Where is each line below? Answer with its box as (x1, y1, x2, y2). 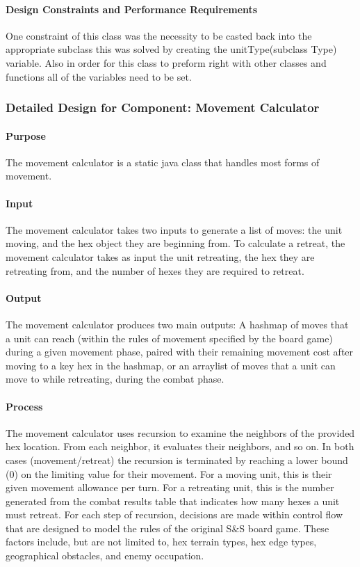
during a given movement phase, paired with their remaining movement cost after (6, 344, 354, 359)
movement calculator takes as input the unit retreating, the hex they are (6, 249, 315, 264)
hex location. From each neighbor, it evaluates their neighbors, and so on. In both (6, 439, 354, 454)
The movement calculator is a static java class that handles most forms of (6, 154, 320, 169)
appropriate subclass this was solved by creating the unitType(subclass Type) (6, 42, 337, 56)
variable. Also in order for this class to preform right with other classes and (6, 55, 327, 70)
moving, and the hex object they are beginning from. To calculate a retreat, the (6, 236, 345, 250)
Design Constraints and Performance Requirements (6, 1, 258, 16)
